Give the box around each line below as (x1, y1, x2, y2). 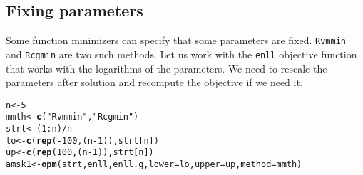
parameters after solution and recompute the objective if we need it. (6, 75, 303, 90)
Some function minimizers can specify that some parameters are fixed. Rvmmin (6, 33, 346, 48)
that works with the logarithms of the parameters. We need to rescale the (6, 60, 327, 75)
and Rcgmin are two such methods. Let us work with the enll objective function (6, 46, 357, 61)
